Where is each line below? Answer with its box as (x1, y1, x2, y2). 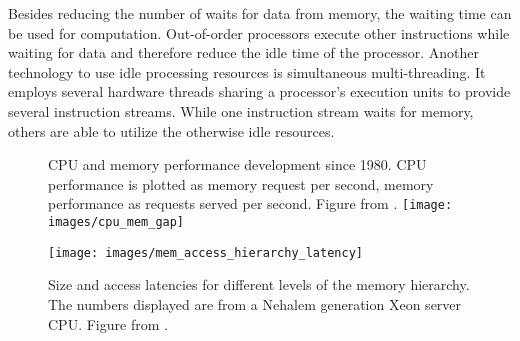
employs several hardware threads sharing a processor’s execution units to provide (8, 81, 511, 102)
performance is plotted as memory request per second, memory (48, 173, 434, 194)
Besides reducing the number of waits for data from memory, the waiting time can (8, 3, 512, 23)
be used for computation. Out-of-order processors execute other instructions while (8, 22, 510, 43)
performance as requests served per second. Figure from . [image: (48, 193, 453, 214)
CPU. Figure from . (48, 313, 168, 334)
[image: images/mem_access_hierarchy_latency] (48, 245, 363, 260)
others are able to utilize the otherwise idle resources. (8, 120, 335, 141)
